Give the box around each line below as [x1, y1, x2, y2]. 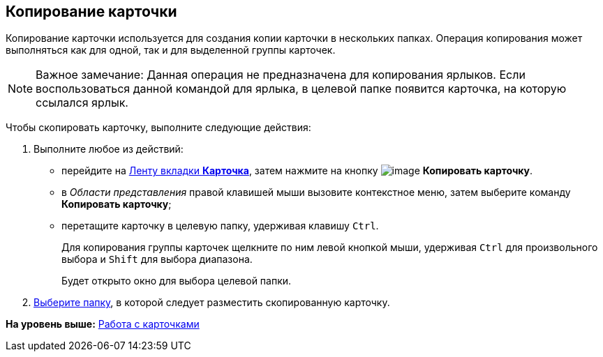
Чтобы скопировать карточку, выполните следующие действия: [6, 121, 311, 134]
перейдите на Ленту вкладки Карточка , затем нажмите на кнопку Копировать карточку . [61, 165, 533, 177]
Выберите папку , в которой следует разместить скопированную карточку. [33, 296, 390, 309]
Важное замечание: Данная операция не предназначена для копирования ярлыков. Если [36, 68, 526, 82]
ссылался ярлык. [36, 96, 128, 110]
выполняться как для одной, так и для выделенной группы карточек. [6, 44, 336, 56]
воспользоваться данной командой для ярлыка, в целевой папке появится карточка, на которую [36, 82, 567, 96]
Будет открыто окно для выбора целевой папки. [61, 275, 292, 287]
